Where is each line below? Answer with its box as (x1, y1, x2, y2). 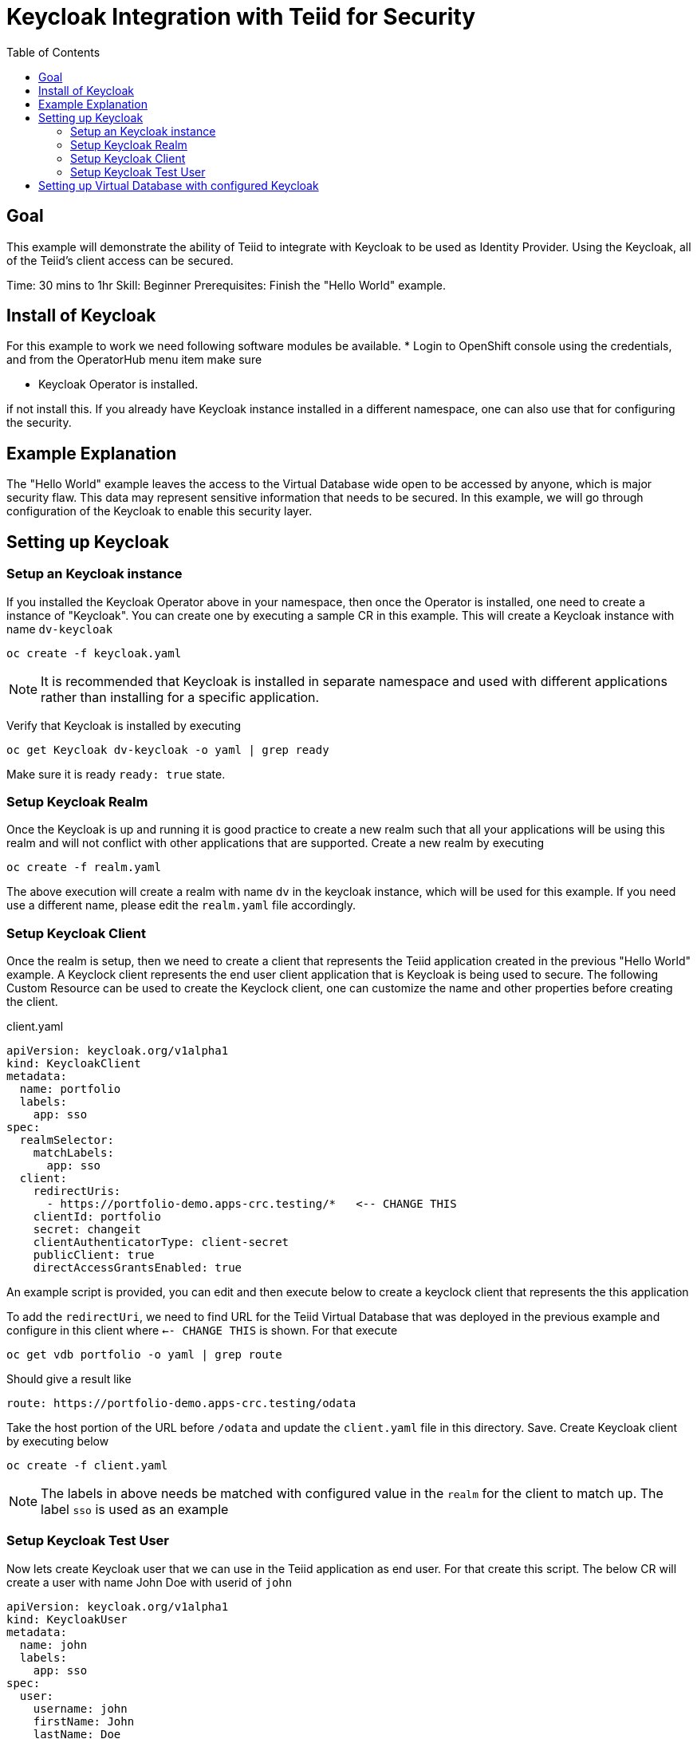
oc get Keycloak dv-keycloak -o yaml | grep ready (6, 743, 329, 756)
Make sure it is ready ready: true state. (6, 767, 226, 781)
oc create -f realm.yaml (6, 861, 161, 874)
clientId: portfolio (33, 1210, 161, 1223)
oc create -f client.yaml (6, 1459, 168, 1472)
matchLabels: (33, 1146, 114, 1159)
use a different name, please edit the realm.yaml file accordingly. (6, 898, 356, 913)
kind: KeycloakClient (6, 1057, 141, 1070)
